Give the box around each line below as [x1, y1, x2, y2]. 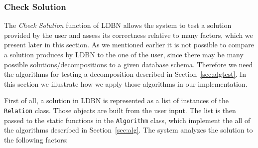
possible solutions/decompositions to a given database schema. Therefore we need [4, 59, 253, 69]
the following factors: [4, 134, 68, 145]
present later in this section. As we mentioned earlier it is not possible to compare [4, 39, 254, 50]
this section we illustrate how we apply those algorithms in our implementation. [4, 78, 248, 89]
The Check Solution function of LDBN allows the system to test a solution [4, 20, 232, 30]
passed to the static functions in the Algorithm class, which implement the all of [4, 115, 251, 125]
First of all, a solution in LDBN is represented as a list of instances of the [4, 95, 229, 106]
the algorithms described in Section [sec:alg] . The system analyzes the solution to [4, 125, 253, 135]
